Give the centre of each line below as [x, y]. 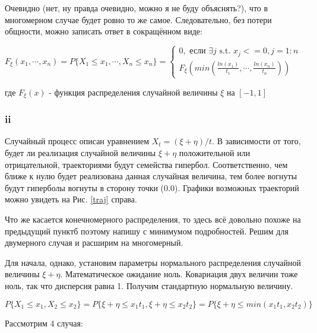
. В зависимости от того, [256, 141]
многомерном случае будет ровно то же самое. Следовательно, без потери [138, 19]
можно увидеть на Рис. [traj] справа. [71, 199]
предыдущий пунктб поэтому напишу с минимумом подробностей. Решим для [147, 231]
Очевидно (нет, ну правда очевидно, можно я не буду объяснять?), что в [137, 8]
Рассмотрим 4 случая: [44, 323]
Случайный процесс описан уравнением [77, 141]
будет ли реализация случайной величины [80, 153]
